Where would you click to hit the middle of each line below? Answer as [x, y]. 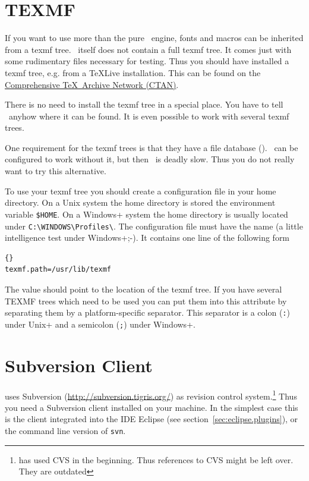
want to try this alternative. [56, 171]
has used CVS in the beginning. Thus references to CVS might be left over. [156, 459]
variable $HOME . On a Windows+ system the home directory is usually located [146, 214]
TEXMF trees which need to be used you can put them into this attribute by [146, 301]
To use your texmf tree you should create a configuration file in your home [141, 191]
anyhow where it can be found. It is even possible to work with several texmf [149, 116]
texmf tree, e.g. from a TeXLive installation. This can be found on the [133, 72]
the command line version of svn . [65, 430]
